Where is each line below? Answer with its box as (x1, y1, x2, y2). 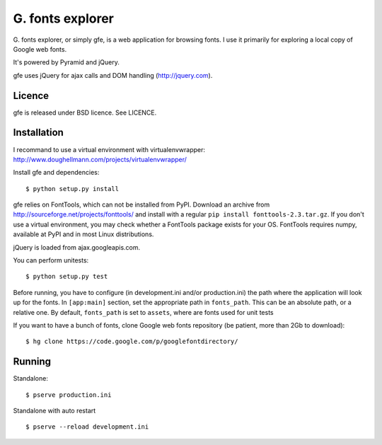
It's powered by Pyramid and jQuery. (13, 58, 120, 67)
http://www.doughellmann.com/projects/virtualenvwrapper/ (13, 155, 187, 163)
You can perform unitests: (13, 256, 89, 265)
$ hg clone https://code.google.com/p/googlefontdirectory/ (25, 337, 238, 346)
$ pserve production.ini (25, 391, 112, 399)
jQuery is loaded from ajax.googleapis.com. (13, 243, 141, 251)
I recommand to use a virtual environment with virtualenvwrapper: (13, 145, 205, 154)
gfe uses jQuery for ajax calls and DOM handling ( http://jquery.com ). (13, 71, 213, 79)
